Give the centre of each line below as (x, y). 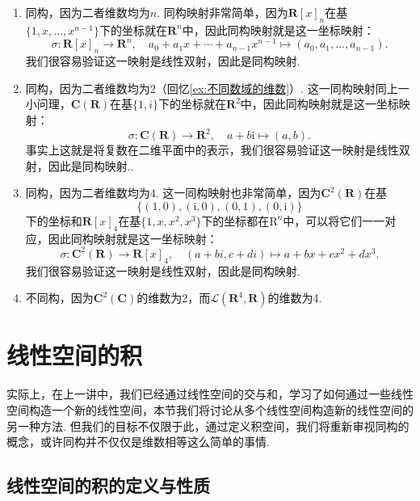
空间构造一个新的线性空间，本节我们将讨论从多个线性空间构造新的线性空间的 (210, 409)
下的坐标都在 (235, 220)
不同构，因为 (59, 298)
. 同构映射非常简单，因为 (223, 12)
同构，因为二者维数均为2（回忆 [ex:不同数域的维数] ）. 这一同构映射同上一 (217, 88)
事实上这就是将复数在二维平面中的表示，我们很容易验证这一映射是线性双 (218, 150)
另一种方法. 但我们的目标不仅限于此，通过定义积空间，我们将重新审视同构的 (208, 425)
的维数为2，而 (174, 298)
